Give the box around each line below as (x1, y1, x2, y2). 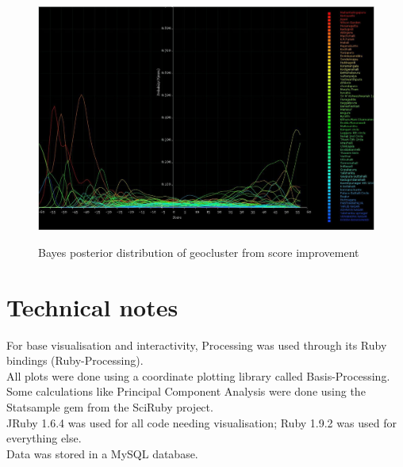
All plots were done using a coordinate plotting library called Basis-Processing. (6, 367, 390, 384)
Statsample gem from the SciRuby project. (6, 398, 213, 415)
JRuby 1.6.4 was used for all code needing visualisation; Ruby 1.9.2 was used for (6, 414, 397, 431)
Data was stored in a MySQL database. (6, 445, 198, 461)
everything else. (6, 430, 82, 446)
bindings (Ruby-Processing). (6, 352, 144, 369)
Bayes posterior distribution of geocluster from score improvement (38, 243, 359, 260)
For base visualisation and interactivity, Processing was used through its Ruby (6, 336, 387, 353)
